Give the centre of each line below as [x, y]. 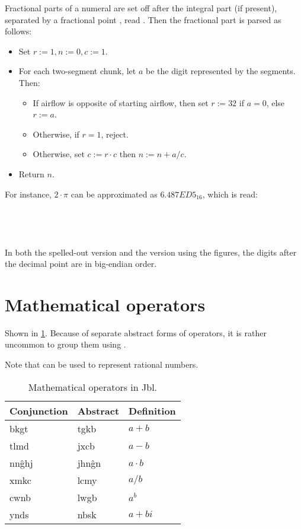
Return [31, 173]
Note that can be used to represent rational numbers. [102, 364]
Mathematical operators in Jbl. [93, 387]
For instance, [28, 194]
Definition [152, 410]
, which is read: [230, 194]
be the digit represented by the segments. [220, 71]
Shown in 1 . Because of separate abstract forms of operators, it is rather [136, 332]
